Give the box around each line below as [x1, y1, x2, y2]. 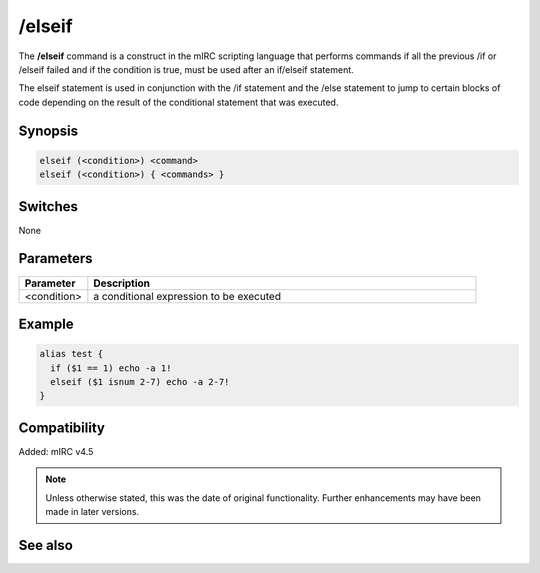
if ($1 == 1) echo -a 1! [50, 362, 172, 374]
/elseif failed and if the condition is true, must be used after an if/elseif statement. [18, 63, 354, 75]
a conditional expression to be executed [93, 289, 282, 303]
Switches [18, 198, 79, 215]
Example [18, 315, 74, 332]
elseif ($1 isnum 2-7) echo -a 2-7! [50, 376, 230, 387]
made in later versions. [45, 505, 140, 517]
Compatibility [18, 419, 105, 436]
